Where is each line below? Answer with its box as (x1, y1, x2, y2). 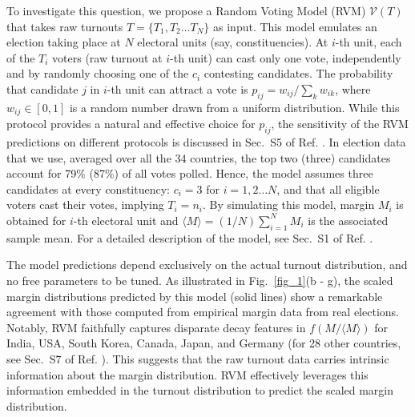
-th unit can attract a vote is (107, 80, 248, 97)
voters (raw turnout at (52, 49, 163, 66)
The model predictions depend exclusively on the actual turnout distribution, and (6, 256, 408, 273)
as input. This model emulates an (213, 18, 377, 34)
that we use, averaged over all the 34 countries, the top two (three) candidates (6, 149, 391, 166)
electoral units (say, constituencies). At (137, 34, 328, 50)
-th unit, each (335, 34, 402, 50)
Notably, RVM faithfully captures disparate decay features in (6, 319, 306, 335)
